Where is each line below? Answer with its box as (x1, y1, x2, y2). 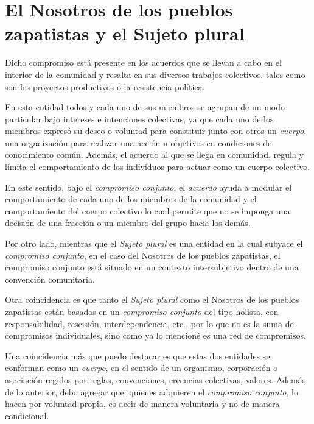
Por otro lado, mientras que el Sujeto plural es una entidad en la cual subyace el (5, 237, 303, 250)
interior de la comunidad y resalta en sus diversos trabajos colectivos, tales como (5, 68, 305, 80)
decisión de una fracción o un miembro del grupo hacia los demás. (5, 216, 251, 229)
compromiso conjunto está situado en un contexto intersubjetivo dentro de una (5, 261, 299, 274)
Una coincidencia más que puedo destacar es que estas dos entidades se (5, 349, 270, 362)
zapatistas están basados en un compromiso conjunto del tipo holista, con (5, 305, 279, 317)
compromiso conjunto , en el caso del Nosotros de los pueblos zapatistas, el (5, 249, 281, 261)
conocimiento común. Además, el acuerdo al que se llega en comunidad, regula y (5, 148, 304, 161)
